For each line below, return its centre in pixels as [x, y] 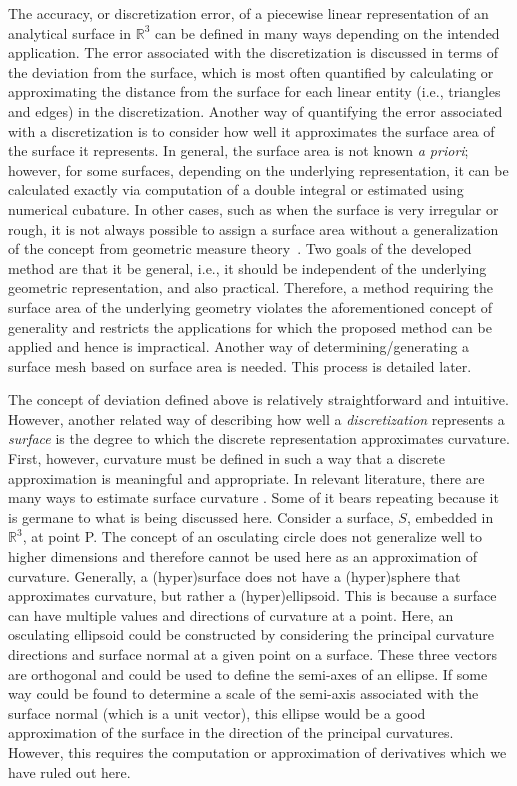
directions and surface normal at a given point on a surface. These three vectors [253, 654]
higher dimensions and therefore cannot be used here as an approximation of [243, 556]
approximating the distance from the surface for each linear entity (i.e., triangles [254, 91]
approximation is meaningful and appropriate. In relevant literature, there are [246, 477]
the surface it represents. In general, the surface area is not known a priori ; [238, 150]
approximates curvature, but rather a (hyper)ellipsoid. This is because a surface [252, 595]
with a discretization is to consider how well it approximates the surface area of [251, 130]
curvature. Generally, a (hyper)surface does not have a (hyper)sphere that [234, 575]
